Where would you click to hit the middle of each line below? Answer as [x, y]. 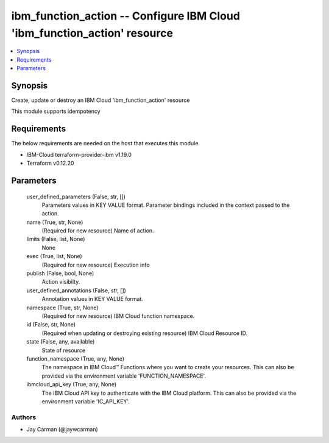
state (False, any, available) [61, 342]
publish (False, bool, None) [60, 273]
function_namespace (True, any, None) [76, 358]
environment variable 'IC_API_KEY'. [86, 401]
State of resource [64, 350]
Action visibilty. [61, 282]
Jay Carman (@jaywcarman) [62, 430]
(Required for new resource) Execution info [96, 265]
